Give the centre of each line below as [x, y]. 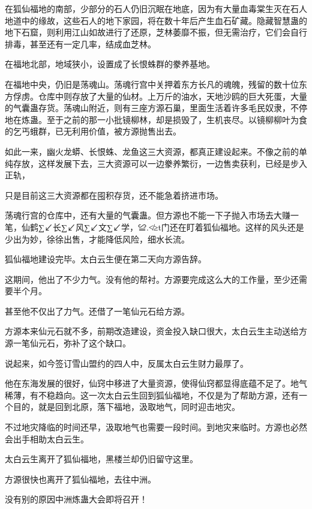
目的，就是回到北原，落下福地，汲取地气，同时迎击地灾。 [126, 407]
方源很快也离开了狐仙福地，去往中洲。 [80, 479]
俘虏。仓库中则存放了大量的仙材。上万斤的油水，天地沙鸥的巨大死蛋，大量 [160, 96]
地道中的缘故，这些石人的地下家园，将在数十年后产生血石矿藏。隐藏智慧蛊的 [156, 20]
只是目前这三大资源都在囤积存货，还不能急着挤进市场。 [114, 195]
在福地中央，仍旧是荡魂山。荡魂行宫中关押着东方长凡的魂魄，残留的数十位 [152, 84]
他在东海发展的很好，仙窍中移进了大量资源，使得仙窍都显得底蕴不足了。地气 [156, 383]
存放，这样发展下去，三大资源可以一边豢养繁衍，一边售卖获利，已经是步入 [160, 163]
